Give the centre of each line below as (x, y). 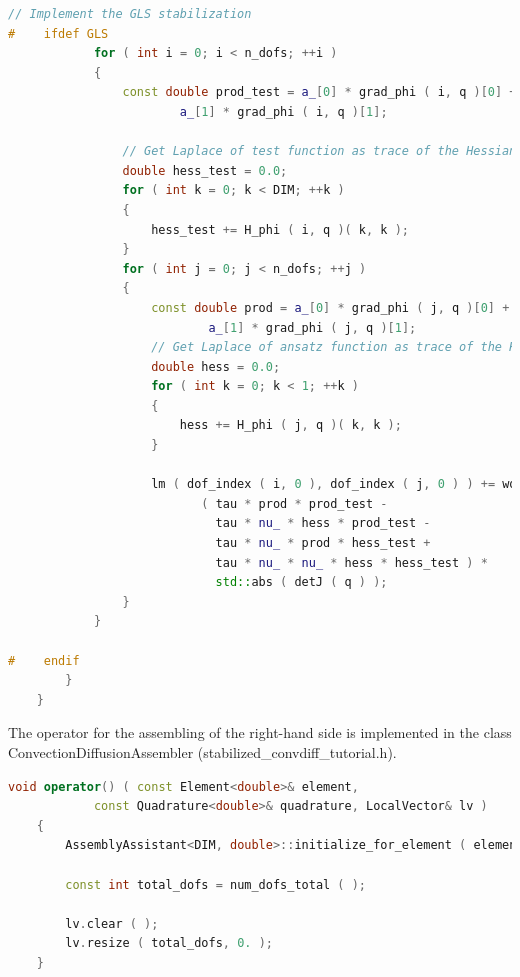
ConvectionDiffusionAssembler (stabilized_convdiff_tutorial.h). (202, 751)
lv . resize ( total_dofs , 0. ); (169, 943)
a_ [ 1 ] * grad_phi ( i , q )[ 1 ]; (283, 111)
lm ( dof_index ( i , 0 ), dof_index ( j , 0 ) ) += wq (334, 484)
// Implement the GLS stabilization (130, 14)
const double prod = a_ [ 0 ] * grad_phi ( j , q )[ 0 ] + (330, 307)
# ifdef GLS (58, 33)
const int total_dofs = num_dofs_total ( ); (216, 884)
